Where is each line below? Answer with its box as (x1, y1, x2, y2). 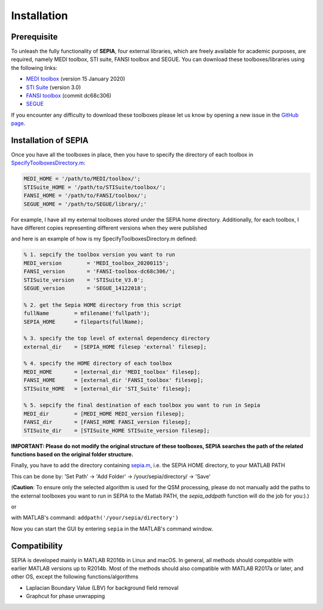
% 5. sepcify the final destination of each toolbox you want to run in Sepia (23, 402, 260, 409)
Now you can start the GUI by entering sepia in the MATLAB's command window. (11, 525, 214, 532)
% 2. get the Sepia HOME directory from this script (23, 301, 182, 308)
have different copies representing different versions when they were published (11, 224, 208, 231)
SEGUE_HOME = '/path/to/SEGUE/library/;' (23, 200, 147, 208)
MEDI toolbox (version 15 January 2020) (26, 75, 126, 83)
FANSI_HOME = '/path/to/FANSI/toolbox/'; (23, 192, 147, 199)
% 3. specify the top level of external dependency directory (23, 335, 210, 342)
